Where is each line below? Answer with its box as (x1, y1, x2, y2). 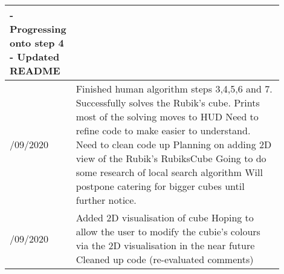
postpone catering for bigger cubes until (76, 179, 245, 193)
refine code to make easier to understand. (76, 123, 251, 137)
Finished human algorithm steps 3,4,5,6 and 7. (76, 82, 273, 96)
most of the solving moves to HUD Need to (76, 109, 259, 123)
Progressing (10, 22, 66, 36)
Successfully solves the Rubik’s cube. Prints (76, 96, 260, 109)
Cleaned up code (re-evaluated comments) (76, 252, 254, 266)
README (10, 64, 60, 77)
